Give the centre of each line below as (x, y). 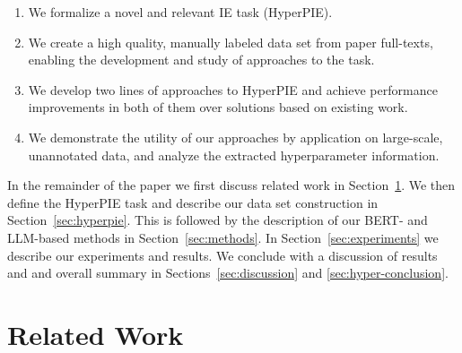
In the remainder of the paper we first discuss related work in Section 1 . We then (231, 185)
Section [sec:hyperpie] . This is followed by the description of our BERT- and (218, 220)
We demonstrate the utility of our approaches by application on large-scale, (235, 137)
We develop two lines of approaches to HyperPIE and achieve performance (233, 89)
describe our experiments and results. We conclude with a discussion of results (222, 255)
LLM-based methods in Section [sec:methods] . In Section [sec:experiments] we (223, 237)
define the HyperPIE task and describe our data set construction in (193, 202)
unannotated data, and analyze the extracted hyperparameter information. (234, 155)
